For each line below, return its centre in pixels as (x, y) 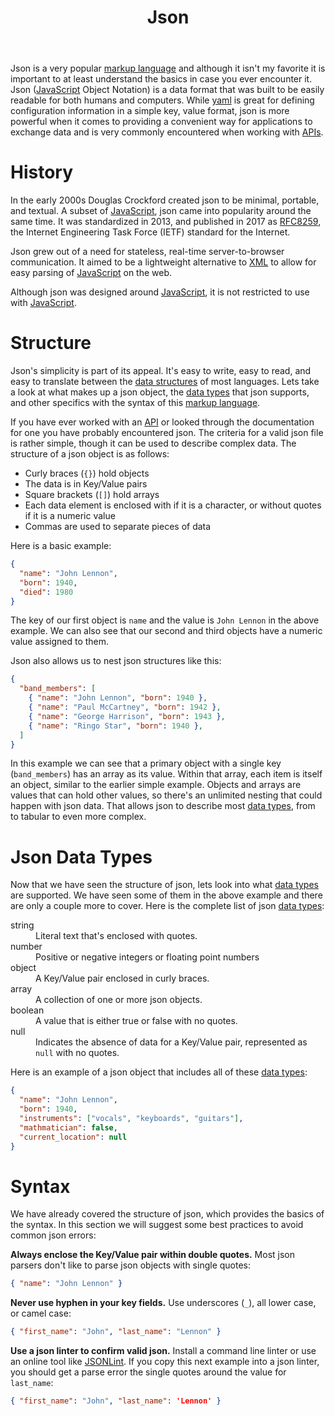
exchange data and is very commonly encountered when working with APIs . (167, 132)
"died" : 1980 (46, 592)
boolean (27, 1010)
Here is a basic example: (61, 546)
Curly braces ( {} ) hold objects (87, 473)
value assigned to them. (60, 642)
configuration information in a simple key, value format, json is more (150, 111)
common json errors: (53, 1235)
